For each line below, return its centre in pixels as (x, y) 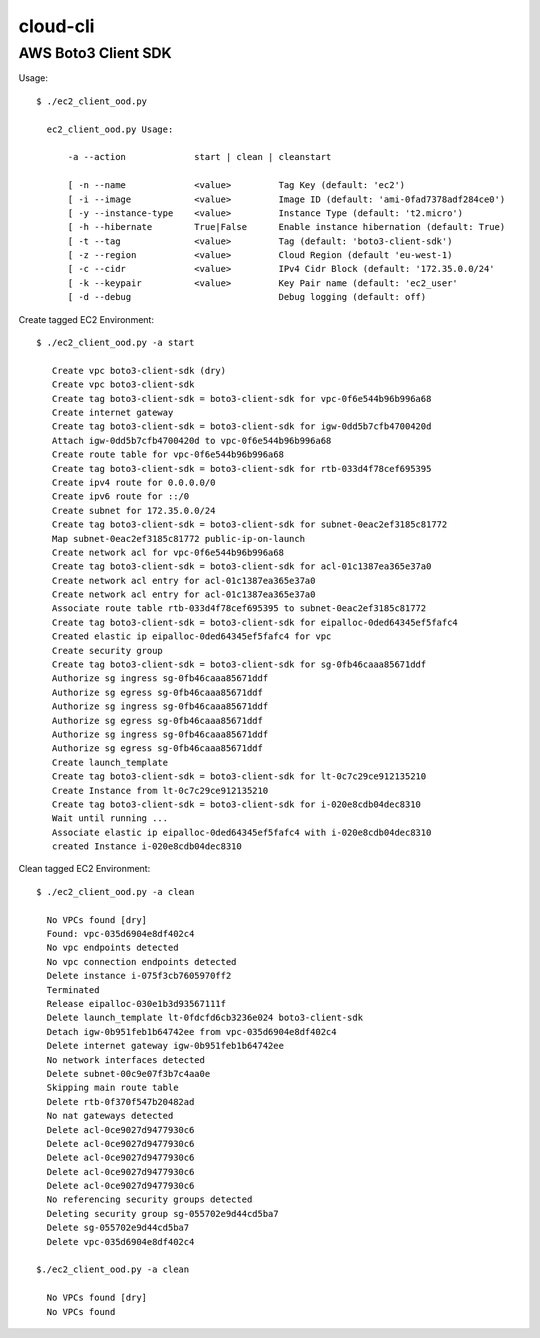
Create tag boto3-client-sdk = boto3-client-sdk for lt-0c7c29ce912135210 (239, 776)
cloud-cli (56, 26)
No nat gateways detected (110, 1116)
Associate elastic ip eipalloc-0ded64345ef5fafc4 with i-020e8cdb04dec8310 (241, 832)
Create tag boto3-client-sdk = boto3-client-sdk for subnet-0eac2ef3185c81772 (249, 524)
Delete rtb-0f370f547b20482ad (120, 1101)
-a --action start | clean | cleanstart (199, 157)
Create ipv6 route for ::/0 (120, 496)
